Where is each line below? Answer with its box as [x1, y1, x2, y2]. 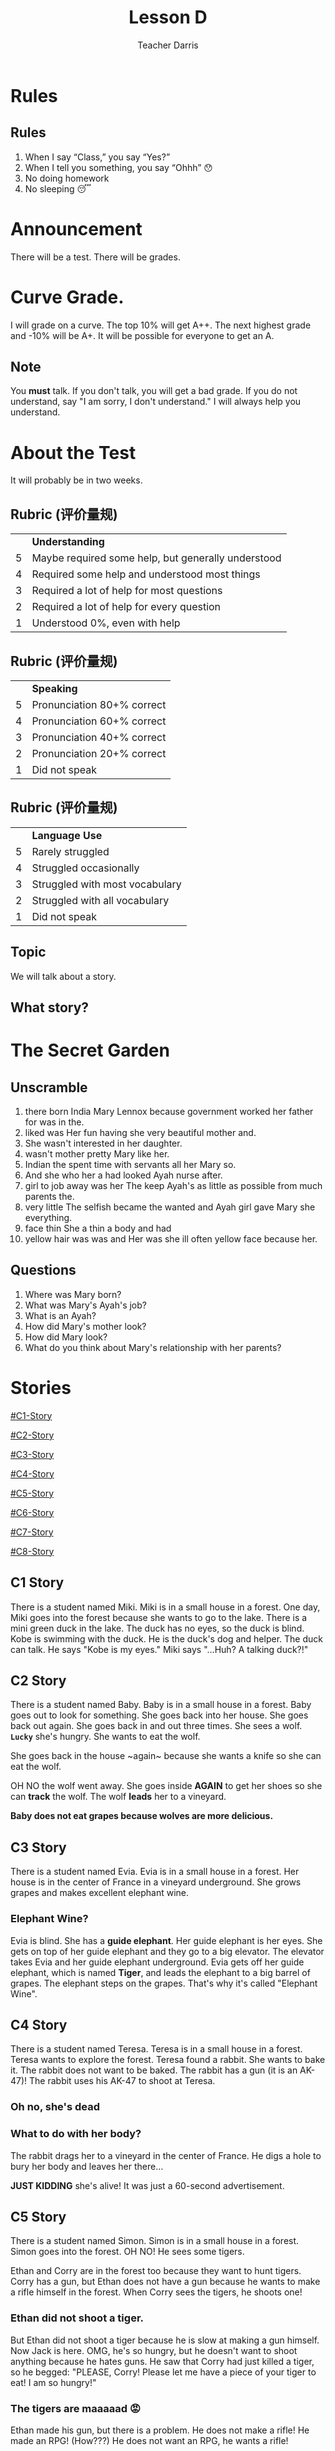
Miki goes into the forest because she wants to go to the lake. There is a [10, 1611, 308, 1623]
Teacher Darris [137, 39, 199, 51]
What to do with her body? [10, 2127, 142, 2141]
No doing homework [24, 172, 110, 184]
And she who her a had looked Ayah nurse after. [24, 1169, 223, 1181]
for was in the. [24, 1116, 85, 1128]
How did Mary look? [24, 1331, 108, 1343]
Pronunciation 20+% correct [31, 747, 167, 760]
